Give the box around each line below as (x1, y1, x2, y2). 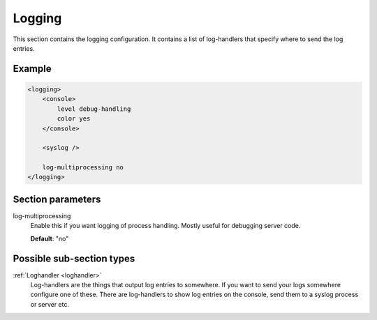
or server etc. (30, 300, 70, 308)
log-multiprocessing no (42, 164, 124, 172)
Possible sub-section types (13, 252, 135, 264)
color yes (57, 115, 91, 123)
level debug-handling (57, 105, 131, 113)
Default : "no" (30, 234, 69, 243)
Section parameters (13, 193, 101, 205)
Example (13, 63, 52, 75)
